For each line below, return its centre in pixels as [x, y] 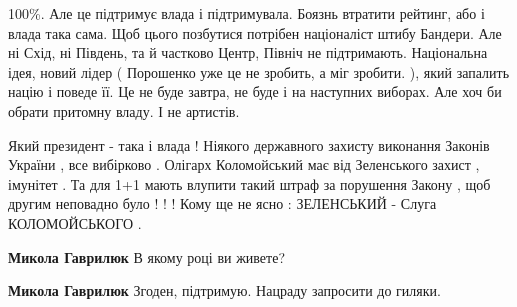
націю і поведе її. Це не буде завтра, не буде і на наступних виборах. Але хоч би [255, 91]
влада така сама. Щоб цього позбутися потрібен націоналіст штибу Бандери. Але [255, 32]
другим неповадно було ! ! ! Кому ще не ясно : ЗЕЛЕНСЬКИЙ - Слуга [222, 203]
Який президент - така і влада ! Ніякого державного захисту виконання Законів [249, 144]
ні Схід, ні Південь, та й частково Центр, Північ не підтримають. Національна [248, 52]
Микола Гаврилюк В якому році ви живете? [147, 256]
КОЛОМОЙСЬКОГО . [75, 222]
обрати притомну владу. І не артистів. [124, 110]
